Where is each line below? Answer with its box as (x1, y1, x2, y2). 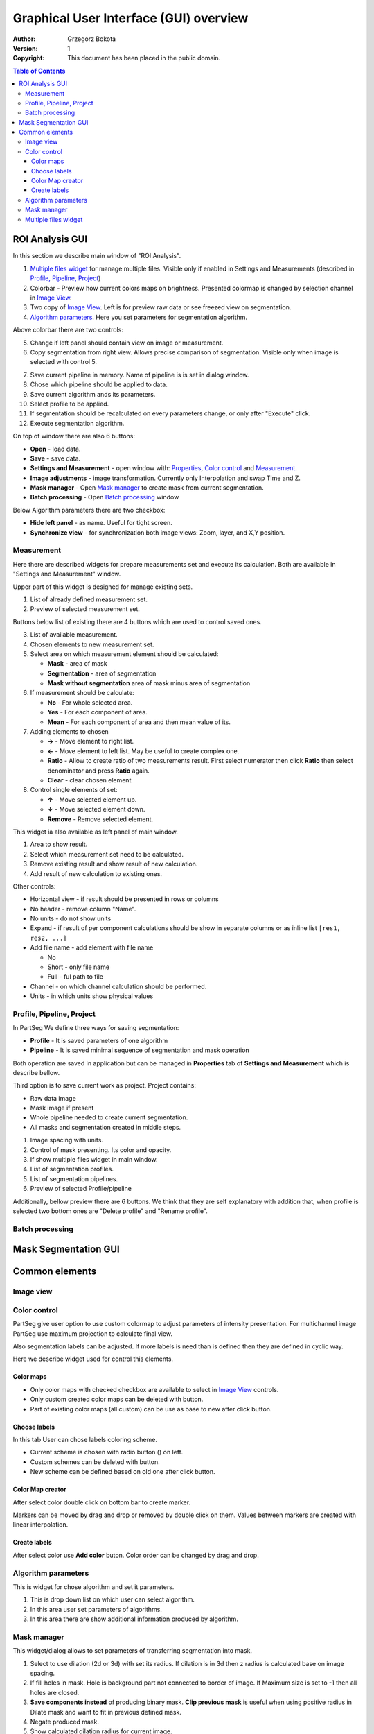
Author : (12, 35, 36, 43)
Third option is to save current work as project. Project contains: (12, 1081, 197, 1090)
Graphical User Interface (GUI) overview (12, 10, 249, 26)
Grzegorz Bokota (67, 35, 116, 43)
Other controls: (12, 882, 56, 891)
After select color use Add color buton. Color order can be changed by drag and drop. (12, 1551, 259, 1559)
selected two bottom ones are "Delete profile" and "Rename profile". (12, 1207, 208, 1215)
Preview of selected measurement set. (30, 605, 140, 613)
